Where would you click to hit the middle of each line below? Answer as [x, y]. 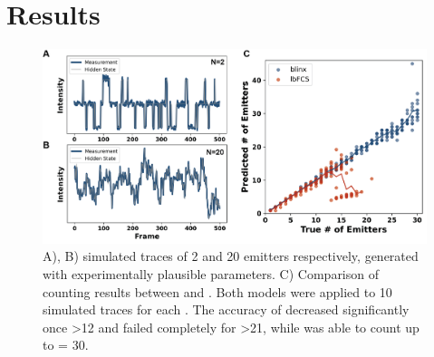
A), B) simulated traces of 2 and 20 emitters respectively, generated [231, 256]
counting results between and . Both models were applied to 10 [217, 291]
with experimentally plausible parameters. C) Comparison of [211, 274]
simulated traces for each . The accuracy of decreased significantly [226, 309]
